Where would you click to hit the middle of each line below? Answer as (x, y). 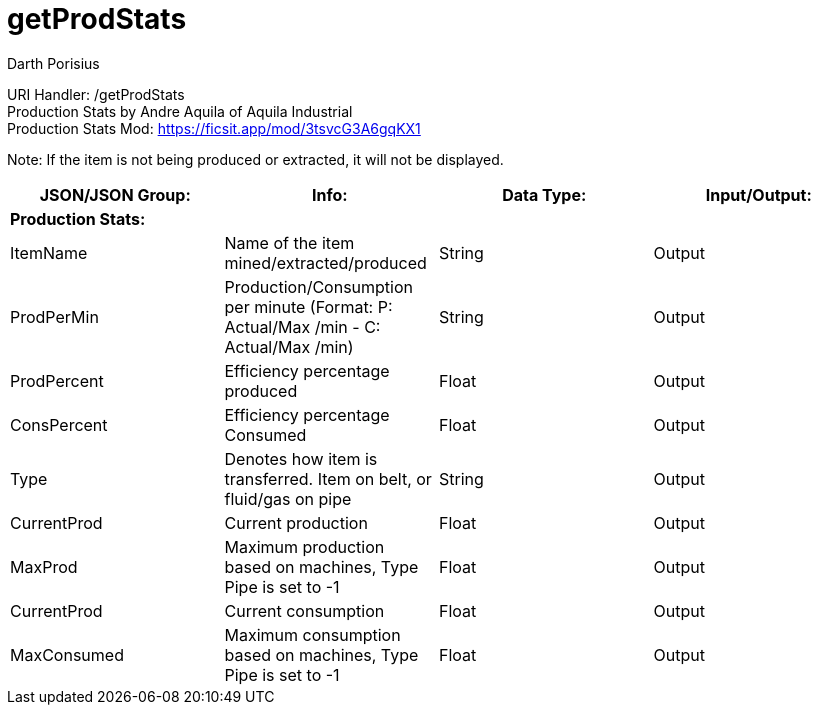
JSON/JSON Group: (115, 194)
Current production (296, 522)
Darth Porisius (53, 63)
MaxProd (44, 566)
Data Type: (544, 194)
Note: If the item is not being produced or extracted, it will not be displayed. (255, 159)
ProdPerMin (54, 316)
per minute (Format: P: (308, 306)
